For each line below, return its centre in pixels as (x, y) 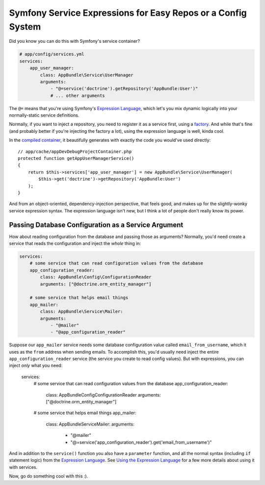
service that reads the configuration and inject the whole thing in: (75, 243)
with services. (23, 467)
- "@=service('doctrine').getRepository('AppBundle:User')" (124, 89)
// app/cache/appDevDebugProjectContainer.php (75, 152)
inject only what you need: (36, 365)
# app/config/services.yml (52, 54)
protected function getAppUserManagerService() (76, 158)
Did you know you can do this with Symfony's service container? (74, 41)
